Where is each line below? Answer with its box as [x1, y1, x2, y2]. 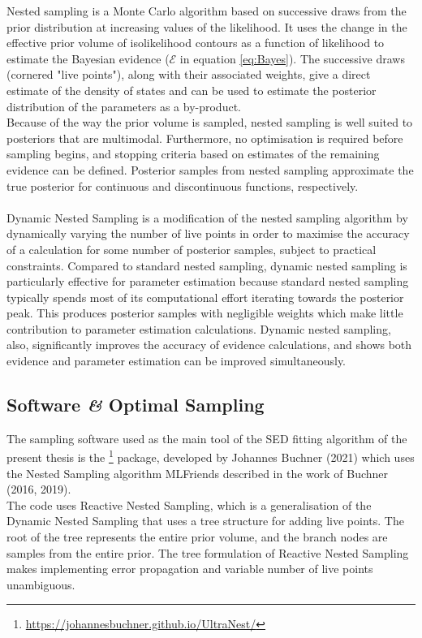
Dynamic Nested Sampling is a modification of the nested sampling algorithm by [6, 209, 408, 226]
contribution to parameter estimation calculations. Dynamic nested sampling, [6, 320, 391, 337]
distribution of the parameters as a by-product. [6, 97, 241, 114]
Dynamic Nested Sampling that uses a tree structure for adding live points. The [6, 512, 404, 529]
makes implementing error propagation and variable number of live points [6, 560, 373, 577]
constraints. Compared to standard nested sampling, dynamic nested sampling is [6, 256, 407, 274]
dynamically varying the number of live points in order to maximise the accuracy [6, 225, 410, 242]
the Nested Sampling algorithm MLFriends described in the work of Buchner [6, 464, 389, 481]
